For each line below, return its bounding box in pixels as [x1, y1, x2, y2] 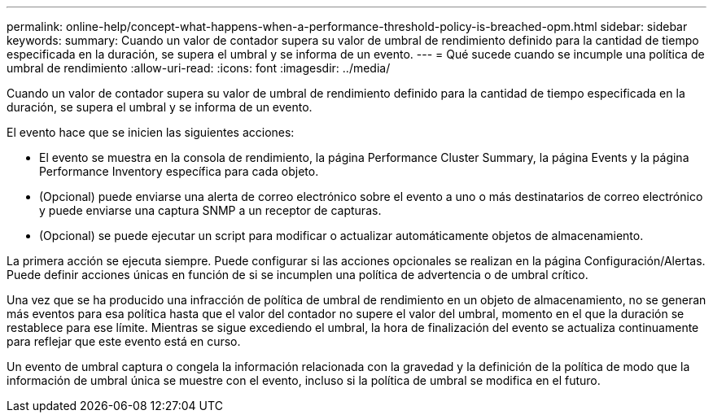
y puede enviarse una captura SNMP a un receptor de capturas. [39, 203, 382, 217]
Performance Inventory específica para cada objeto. [39, 164, 319, 178]
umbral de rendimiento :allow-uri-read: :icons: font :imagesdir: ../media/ [7, 61, 391, 75]
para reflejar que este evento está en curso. [7, 334, 241, 348]
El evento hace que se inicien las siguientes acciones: [7, 125, 295, 139]
